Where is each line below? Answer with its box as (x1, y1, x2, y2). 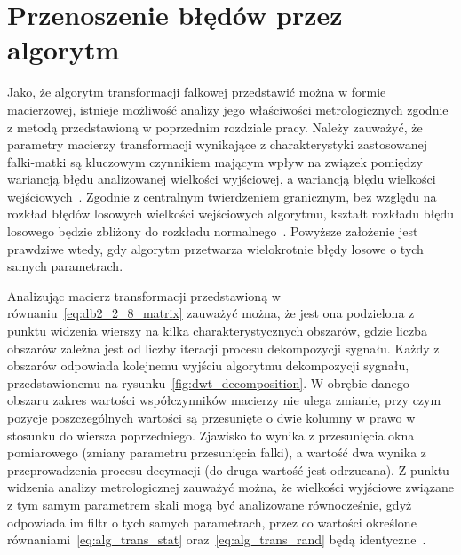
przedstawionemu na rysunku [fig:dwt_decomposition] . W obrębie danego (7, 373, 409, 392)
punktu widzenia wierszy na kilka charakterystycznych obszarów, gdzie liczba (7, 321, 427, 340)
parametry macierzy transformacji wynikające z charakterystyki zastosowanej (7, 135, 428, 154)
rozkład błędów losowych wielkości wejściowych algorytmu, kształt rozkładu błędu (7, 204, 455, 223)
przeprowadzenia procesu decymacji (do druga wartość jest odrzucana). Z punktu (7, 460, 449, 479)
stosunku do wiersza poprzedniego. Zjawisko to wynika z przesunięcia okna (7, 425, 415, 444)
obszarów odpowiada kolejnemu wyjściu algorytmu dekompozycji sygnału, (7, 356, 409, 375)
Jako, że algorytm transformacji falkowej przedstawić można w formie (7, 83, 386, 101)
